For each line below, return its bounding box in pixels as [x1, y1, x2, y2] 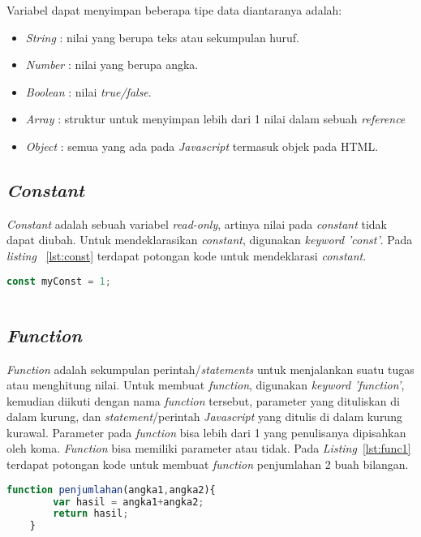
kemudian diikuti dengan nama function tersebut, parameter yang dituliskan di [6, 392, 400, 409]
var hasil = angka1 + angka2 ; [53, 496, 204, 508]
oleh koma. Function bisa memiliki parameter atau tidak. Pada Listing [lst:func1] [6, 440, 411, 457]
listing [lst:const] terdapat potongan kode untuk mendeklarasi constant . [6, 247, 367, 264]
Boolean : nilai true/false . [25, 83, 152, 100]
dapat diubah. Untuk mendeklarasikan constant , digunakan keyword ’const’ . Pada [6, 231, 413, 248]
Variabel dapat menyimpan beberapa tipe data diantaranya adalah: [6, 2, 342, 18]
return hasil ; [53, 508, 129, 520]
